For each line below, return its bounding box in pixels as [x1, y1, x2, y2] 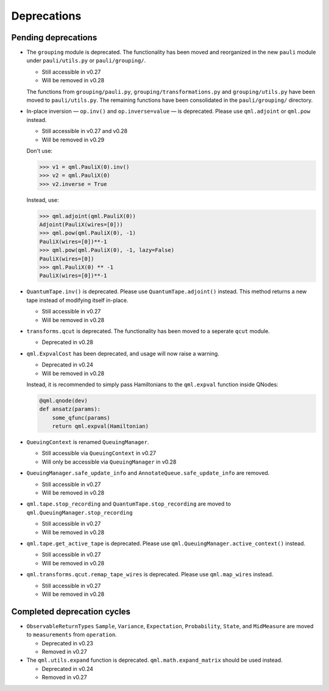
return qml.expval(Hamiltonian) [52, 423, 149, 430]
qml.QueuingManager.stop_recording [26, 509, 133, 516]
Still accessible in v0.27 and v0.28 [41, 127, 128, 135]
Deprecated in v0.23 [41, 639, 94, 646]
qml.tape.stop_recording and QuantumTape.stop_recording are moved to [26, 500, 232, 507]
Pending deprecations [11, 32, 97, 43]
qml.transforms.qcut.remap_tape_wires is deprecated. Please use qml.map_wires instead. [26, 571, 274, 578]
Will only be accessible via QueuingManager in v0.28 [41, 458, 177, 465]
